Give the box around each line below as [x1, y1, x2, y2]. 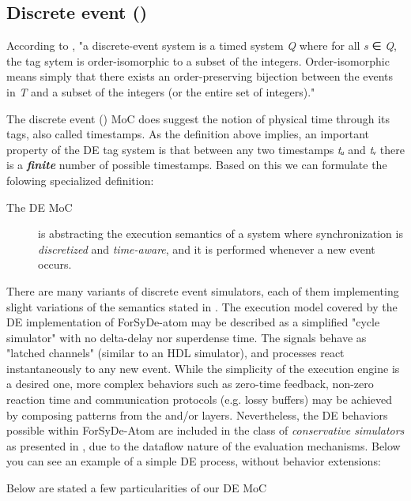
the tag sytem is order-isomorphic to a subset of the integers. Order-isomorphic [6, 52, 390, 69]
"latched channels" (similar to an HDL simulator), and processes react [6, 345, 345, 361]
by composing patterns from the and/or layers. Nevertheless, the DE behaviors [6, 406, 388, 423]
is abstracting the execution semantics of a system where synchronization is [38, 225, 403, 242]
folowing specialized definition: [6, 171, 154, 188]
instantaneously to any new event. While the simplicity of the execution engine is [6, 360, 400, 376]
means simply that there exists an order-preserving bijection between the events [6, 68, 394, 85]
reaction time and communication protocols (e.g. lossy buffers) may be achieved [6, 391, 393, 408]
